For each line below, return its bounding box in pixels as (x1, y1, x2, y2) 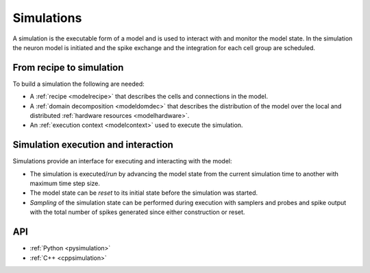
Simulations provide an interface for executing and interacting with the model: (12, 157, 232, 165)
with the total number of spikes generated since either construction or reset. (29, 208, 245, 216)
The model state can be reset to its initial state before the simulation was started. (29, 189, 258, 197)
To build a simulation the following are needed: (12, 80, 145, 88)
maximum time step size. (29, 179, 101, 188)
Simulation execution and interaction (12, 139, 174, 151)
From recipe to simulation (12, 62, 124, 73)
